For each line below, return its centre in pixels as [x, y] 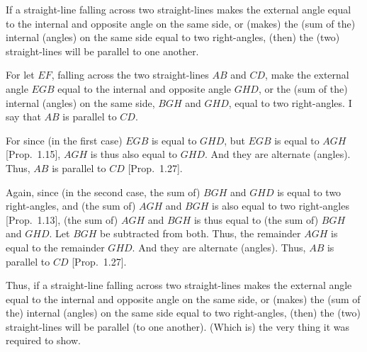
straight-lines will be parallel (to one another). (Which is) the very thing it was [178, 326]
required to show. [43, 340]
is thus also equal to [134, 154]
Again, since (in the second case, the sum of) [103, 192]
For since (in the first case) [64, 140]
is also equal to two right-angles [281, 206]
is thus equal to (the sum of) [256, 219]
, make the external [307, 75]
